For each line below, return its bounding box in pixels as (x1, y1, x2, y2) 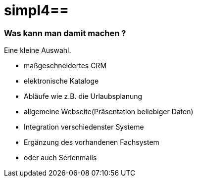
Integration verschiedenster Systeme (24, 123, 144, 132)
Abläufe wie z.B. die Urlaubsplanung (24, 92, 143, 101)
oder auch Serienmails (24, 153, 97, 162)
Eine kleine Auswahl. (4, 46, 71, 55)
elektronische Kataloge (24, 77, 99, 86)
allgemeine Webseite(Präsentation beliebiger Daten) (24, 107, 194, 116)
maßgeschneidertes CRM (24, 61, 107, 70)
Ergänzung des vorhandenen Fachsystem (24, 138, 159, 147)
